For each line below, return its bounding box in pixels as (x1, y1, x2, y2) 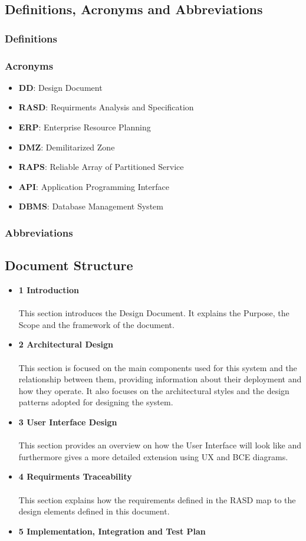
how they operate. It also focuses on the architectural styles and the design (18, 384, 289, 396)
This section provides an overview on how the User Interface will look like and (18, 439, 301, 451)
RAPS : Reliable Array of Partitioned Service (18, 160, 184, 173)
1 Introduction (18, 284, 79, 296)
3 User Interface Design (18, 415, 117, 428)
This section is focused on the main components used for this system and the (18, 361, 297, 373)
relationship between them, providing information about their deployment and (18, 373, 302, 385)
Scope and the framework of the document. (18, 318, 175, 330)
